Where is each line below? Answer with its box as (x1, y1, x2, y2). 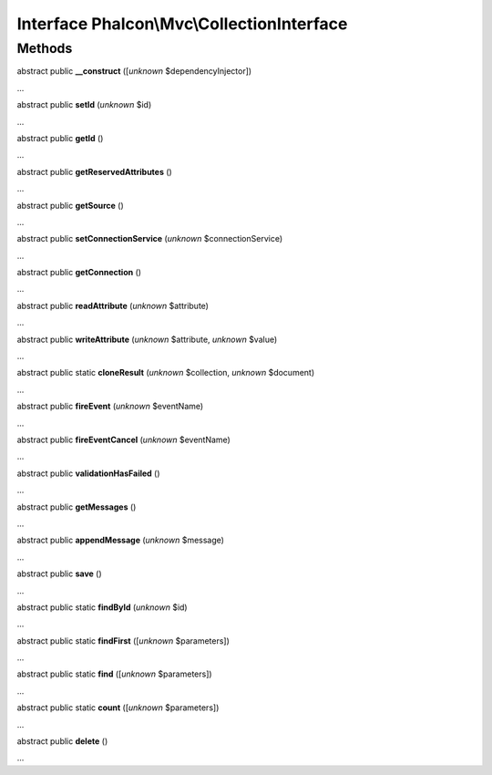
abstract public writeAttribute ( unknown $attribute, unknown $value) (16, 334, 278, 345)
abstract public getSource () (16, 200, 125, 211)
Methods (16, 40, 73, 57)
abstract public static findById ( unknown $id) (16, 602, 188, 613)
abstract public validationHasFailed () (16, 468, 160, 479)
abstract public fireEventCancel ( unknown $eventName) (16, 434, 231, 445)
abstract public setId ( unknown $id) (16, 99, 152, 110)
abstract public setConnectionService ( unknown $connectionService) (16, 233, 283, 244)
